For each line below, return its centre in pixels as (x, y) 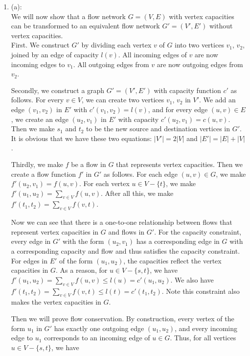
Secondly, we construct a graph (58, 90)
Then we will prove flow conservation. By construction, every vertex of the (123, 319)
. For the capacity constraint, (198, 231)
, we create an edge (40, 119)
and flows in (126, 231)
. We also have (192, 279)
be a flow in (89, 164)
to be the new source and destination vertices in (158, 129)
